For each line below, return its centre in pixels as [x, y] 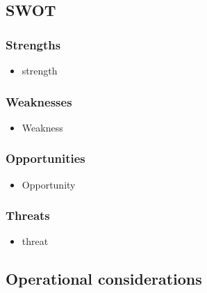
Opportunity [49, 184]
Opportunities [45, 158]
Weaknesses [39, 101]
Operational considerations [104, 279]
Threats [28, 215]
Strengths [33, 44]
